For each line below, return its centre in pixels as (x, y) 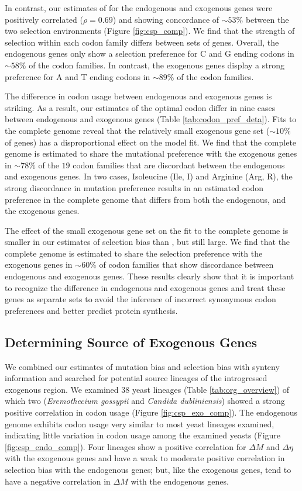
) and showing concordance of (166, 19)
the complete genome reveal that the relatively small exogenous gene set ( (137, 130)
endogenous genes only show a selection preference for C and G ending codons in (150, 53)
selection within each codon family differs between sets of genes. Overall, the (142, 42)
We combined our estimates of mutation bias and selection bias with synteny (142, 366)
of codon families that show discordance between (186, 264)
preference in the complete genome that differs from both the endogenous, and (145, 199)
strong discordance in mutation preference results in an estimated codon (134, 187)
